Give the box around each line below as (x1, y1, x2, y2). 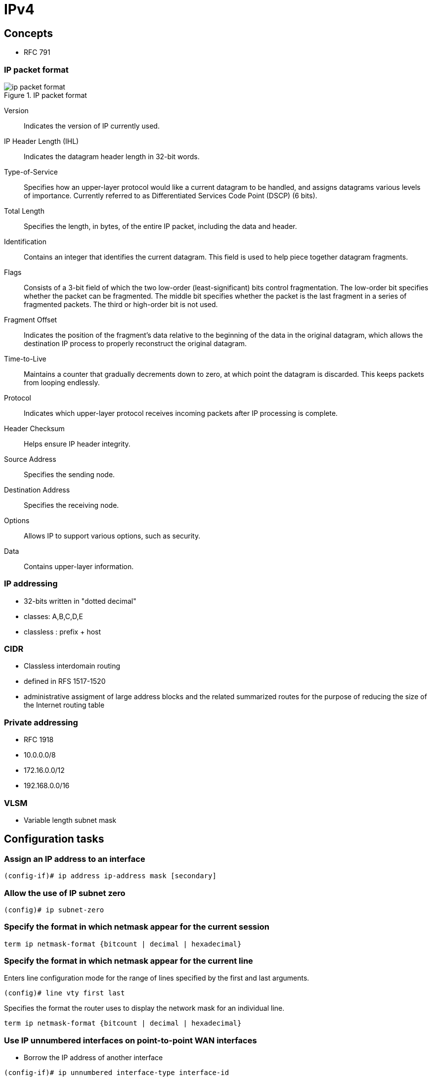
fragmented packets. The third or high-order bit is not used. (24, 300, 218, 309)
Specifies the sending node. (24, 470, 115, 479)
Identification (4, 237, 46, 246)
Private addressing (4, 717, 78, 727)
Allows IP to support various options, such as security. (24, 531, 201, 540)
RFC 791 (24, 48, 50, 57)
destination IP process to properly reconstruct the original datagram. (24, 339, 247, 348)
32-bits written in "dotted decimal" (24, 596, 136, 605)
